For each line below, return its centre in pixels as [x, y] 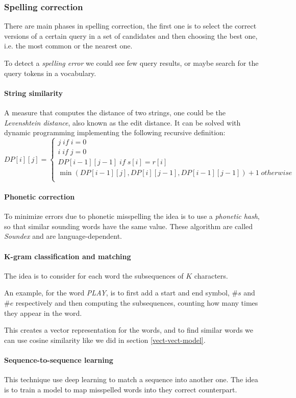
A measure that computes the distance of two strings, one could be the [115, 112]
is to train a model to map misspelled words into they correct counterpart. [121, 389]
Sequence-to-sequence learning [59, 359]
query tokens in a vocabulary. [50, 73]
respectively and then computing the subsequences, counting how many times [137, 302]
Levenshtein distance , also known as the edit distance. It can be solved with [122, 122]
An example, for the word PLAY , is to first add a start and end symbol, [117, 293]
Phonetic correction [40, 196]
